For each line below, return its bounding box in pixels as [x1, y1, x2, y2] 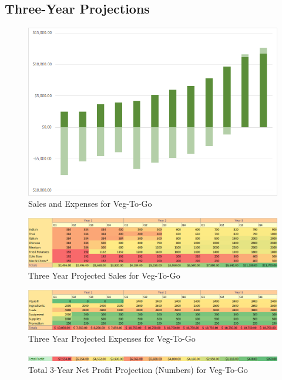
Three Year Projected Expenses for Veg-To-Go [28, 332, 196, 344]
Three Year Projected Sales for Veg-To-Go [28, 269, 180, 282]
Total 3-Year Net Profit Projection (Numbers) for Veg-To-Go [28, 363, 248, 375]
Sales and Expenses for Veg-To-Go [28, 197, 152, 210]
